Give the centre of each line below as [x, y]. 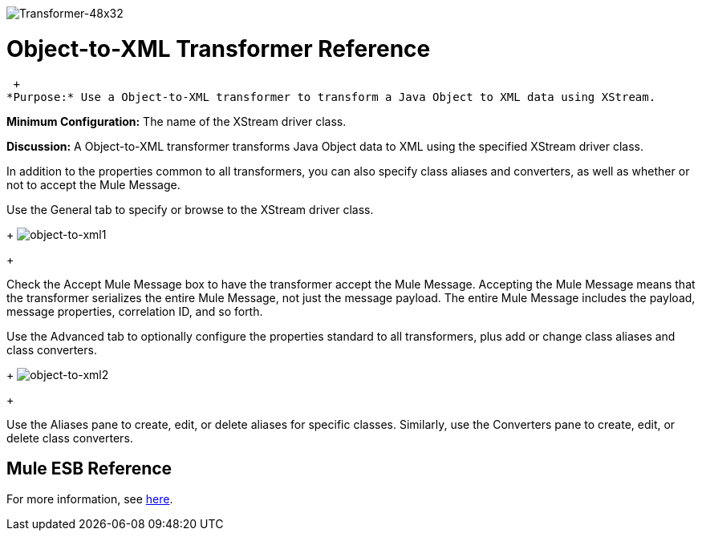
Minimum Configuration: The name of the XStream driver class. [177, 121]
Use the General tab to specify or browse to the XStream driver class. [190, 209]
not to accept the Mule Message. [93, 184]
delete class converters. [70, 438]
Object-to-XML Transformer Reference [219, 48]
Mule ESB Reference [89, 468]
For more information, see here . [90, 499]
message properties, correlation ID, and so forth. [135, 311]
